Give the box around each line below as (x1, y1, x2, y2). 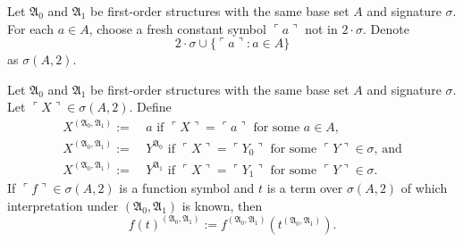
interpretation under (7, 196, 119, 214)
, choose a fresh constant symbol (88, 19, 266, 38)
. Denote (362, 19, 409, 38)
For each (7, 19, 54, 38)
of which (400, 179, 448, 197)
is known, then (181, 196, 263, 214)
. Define (129, 97, 172, 116)
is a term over (266, 179, 343, 197)
